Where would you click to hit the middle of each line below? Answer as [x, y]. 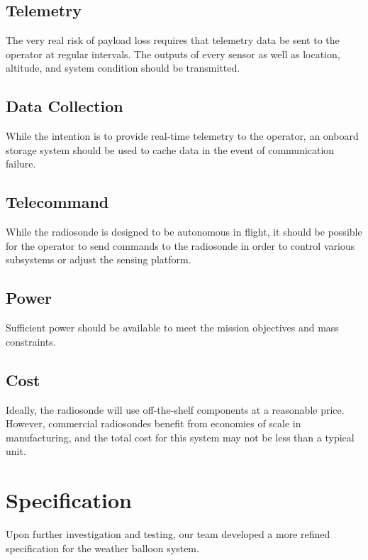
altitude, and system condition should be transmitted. [123, 68]
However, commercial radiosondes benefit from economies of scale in [154, 423]
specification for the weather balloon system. [102, 548]
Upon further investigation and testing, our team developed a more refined [168, 534]
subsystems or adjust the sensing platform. [99, 259]
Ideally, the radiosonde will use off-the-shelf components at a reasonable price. [175, 409]
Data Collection [65, 106]
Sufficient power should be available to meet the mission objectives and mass [172, 328]
